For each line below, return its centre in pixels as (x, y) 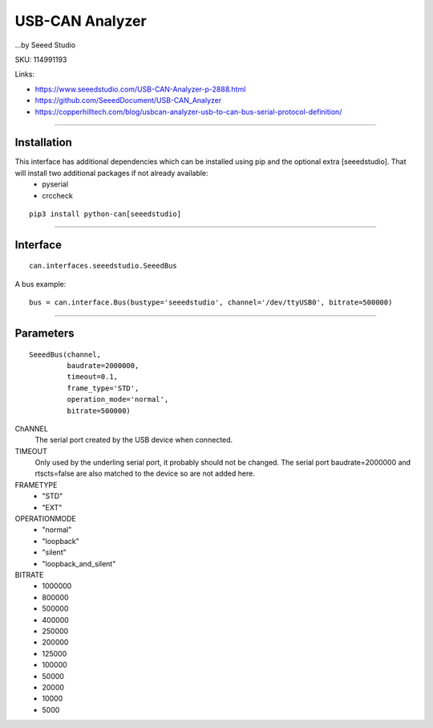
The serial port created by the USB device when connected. (134, 440)
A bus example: (40, 284)
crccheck (58, 195)
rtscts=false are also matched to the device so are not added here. (145, 473)
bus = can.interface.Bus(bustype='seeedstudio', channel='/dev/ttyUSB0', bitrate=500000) (211, 303)
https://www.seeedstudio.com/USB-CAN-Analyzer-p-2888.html (140, 89)
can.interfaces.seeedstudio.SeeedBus (103, 266)
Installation (43, 143)
